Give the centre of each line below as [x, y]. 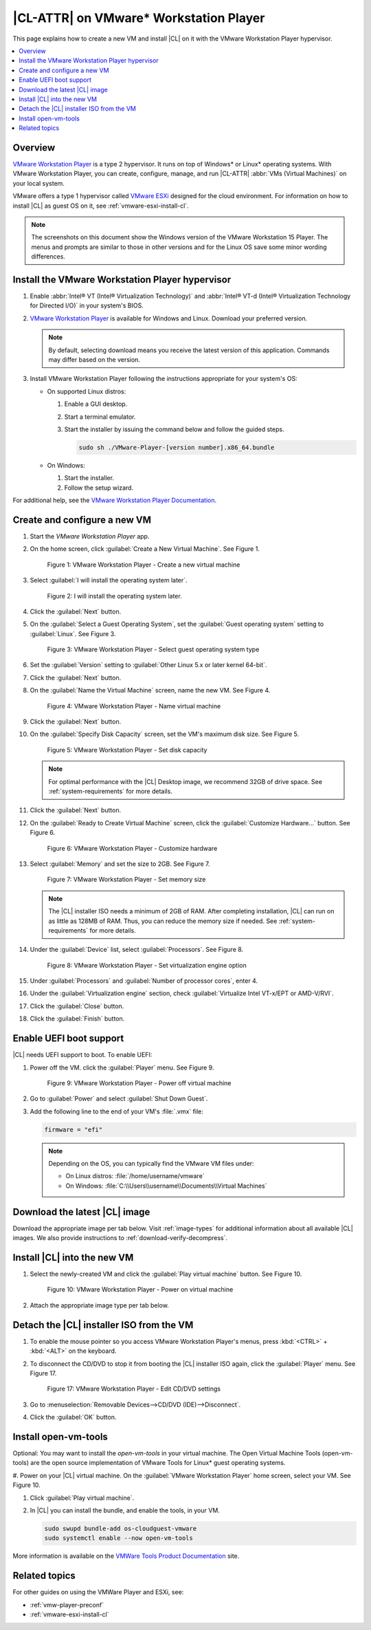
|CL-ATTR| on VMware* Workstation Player [139, 18]
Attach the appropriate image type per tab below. [100, 1305]
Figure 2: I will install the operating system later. [114, 596]
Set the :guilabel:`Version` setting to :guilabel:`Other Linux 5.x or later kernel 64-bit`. [148, 665]
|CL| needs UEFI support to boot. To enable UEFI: [82, 1055]
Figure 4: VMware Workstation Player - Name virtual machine [134, 706]
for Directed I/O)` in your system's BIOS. [87, 305]
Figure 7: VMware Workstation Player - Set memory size [126, 880]
